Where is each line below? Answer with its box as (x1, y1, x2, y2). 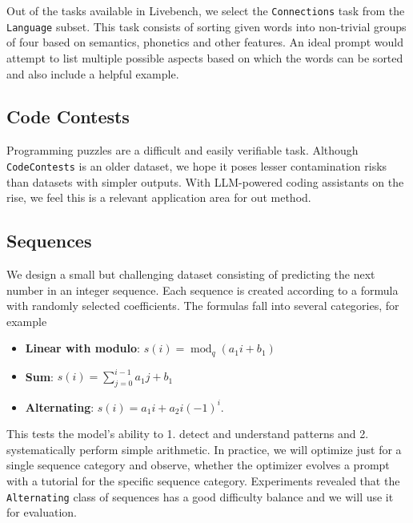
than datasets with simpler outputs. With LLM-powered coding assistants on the (6, 173, 404, 190)
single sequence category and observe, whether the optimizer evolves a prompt (6, 457, 390, 473)
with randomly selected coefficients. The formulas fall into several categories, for (6, 297, 399, 314)
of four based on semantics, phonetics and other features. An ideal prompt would (6, 34, 404, 50)
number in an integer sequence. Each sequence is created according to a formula (6, 281, 399, 298)
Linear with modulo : (25, 340, 140, 356)
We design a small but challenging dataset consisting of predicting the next (6, 265, 375, 282)
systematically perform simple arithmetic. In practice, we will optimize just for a (6, 441, 402, 457)
